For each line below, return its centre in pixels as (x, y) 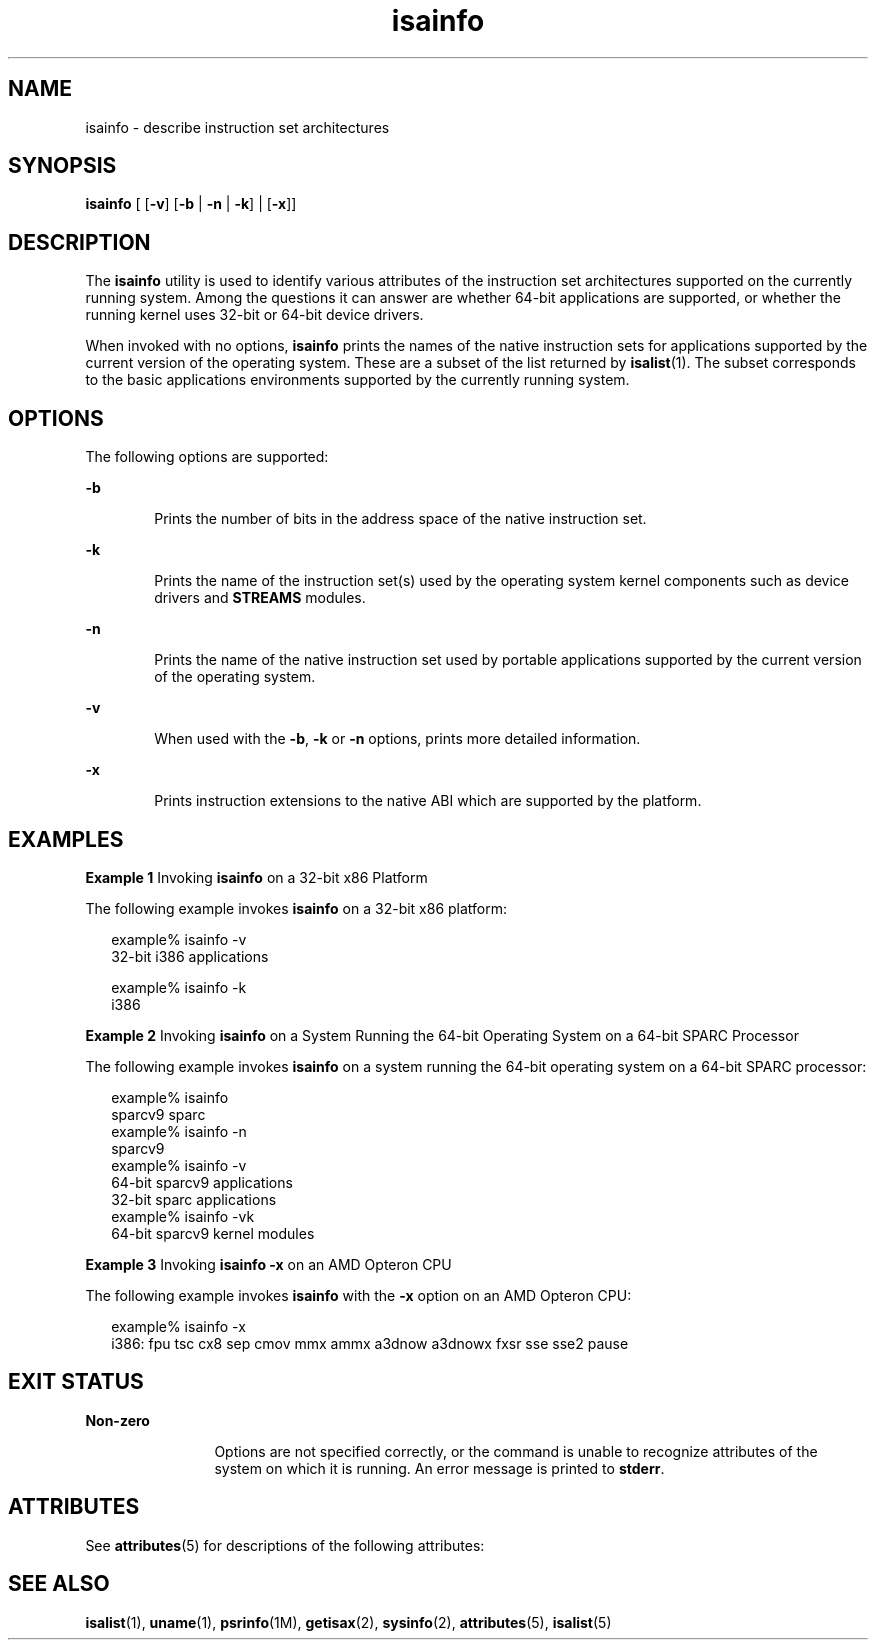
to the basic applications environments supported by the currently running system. (357, 380)
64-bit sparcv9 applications (202, 1182)
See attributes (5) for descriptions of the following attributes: (285, 1545)
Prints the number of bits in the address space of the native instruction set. (400, 519)
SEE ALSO (59, 1584)
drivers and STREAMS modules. (260, 598)
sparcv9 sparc (158, 1114)
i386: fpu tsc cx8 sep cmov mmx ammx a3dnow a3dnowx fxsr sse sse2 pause (370, 1343)
